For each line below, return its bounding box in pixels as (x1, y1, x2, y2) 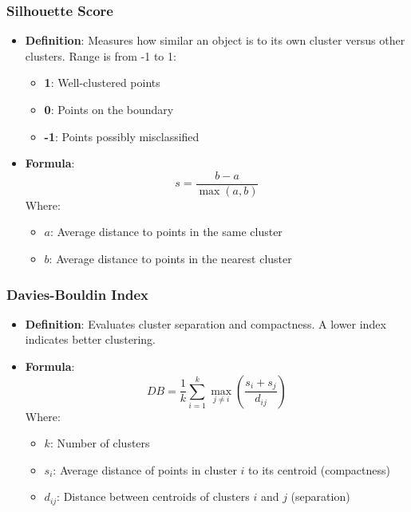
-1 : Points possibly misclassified (44, 128, 200, 144)
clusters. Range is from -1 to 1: (25, 47, 176, 64)
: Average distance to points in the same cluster (50, 223, 283, 240)
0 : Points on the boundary (44, 101, 174, 117)
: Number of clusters (49, 435, 150, 451)
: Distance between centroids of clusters (57, 488, 250, 505)
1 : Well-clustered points (44, 74, 160, 91)
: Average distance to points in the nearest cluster (49, 250, 292, 267)
